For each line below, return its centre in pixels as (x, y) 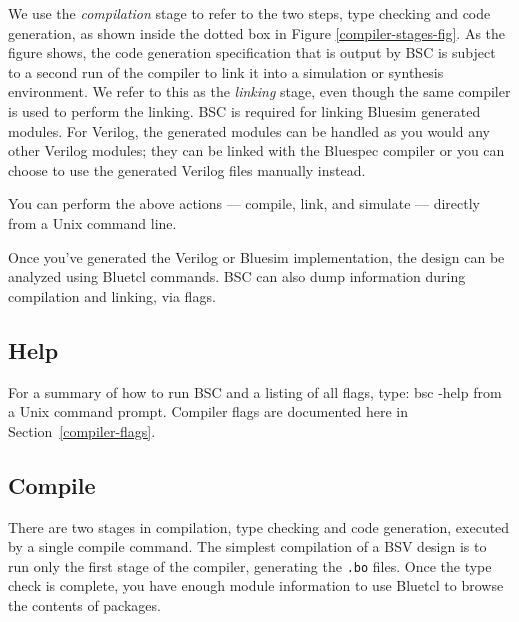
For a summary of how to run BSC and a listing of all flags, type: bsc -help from (255, 391)
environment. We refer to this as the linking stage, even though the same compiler (259, 91)
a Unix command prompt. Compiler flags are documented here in (208, 411)
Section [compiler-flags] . (82, 430)
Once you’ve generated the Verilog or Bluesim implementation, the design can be (256, 256)
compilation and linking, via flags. (112, 295)
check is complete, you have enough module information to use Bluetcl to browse (256, 585)
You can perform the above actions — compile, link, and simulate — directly (244, 203)
